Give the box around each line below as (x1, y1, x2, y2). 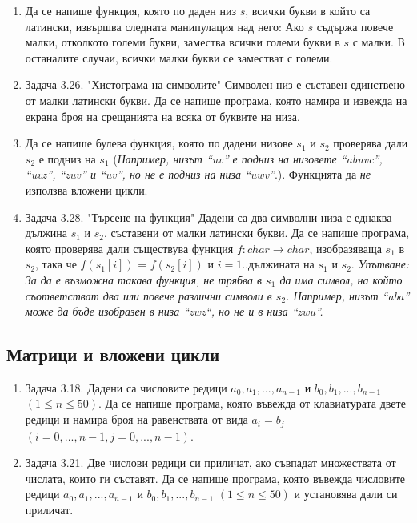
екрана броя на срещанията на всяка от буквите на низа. (25, 107, 300, 124)
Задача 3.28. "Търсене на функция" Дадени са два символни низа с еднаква (25, 208, 392, 225)
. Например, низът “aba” (286, 287, 410, 304)
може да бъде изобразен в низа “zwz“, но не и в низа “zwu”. (25, 303, 323, 320)
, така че (35, 255, 77, 272)
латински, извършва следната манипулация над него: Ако (25, 18, 304, 34)
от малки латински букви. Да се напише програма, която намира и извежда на (25, 91, 407, 108)
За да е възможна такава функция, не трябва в (25, 271, 263, 288)
